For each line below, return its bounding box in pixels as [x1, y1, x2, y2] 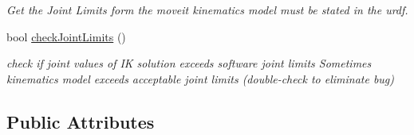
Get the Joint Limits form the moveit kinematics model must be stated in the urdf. [6, 2, 408, 17]
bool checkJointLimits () [6, 28, 126, 44]
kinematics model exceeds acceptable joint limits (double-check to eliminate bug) [6, 70, 395, 87]
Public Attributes [6, 109, 155, 133]
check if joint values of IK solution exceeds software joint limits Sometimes [6, 55, 372, 71]
